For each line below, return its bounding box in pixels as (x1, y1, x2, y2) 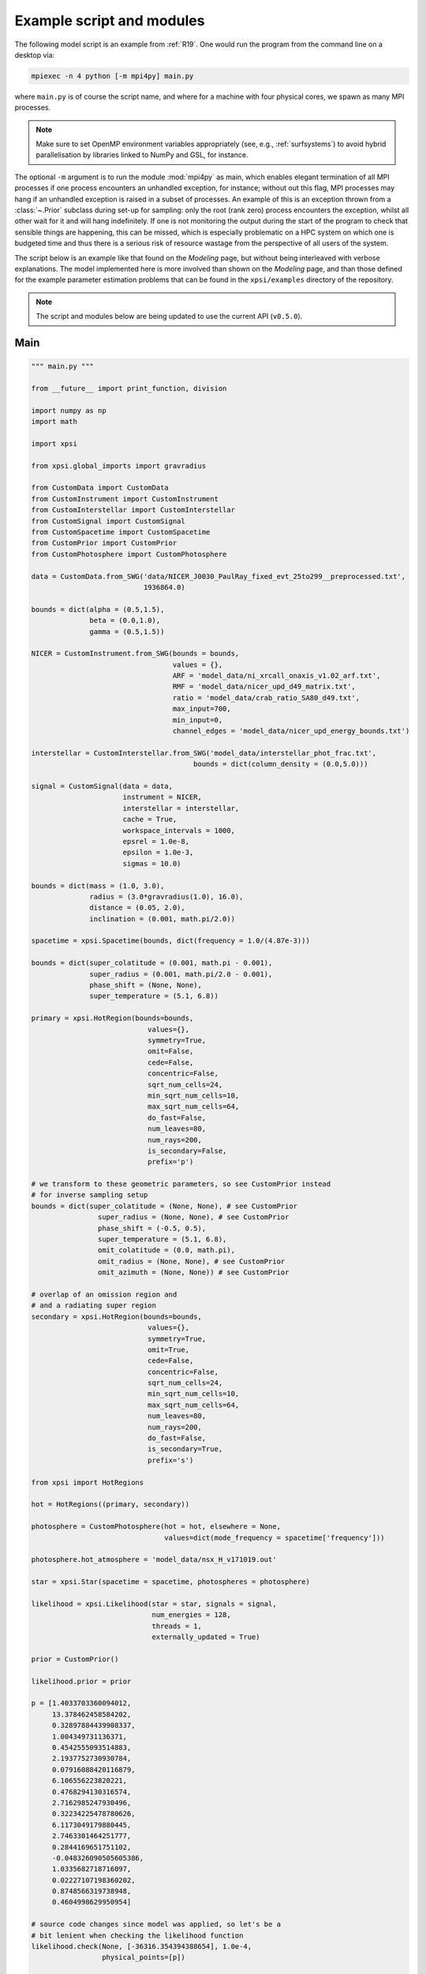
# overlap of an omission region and (31, 1289, 177, 1299)
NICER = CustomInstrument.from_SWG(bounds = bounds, (31, 649, 240, 659)
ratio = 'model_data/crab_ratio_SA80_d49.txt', (172, 693, 361, 702)
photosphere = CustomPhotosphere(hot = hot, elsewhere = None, (31, 1522, 282, 1531)
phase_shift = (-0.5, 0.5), (97, 1224, 207, 1233)
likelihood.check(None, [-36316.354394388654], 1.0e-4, (31, 1942, 252, 1951)
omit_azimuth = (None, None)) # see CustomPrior (97, 1268, 290, 1277)
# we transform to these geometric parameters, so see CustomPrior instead (31, 1180, 331, 1188)
